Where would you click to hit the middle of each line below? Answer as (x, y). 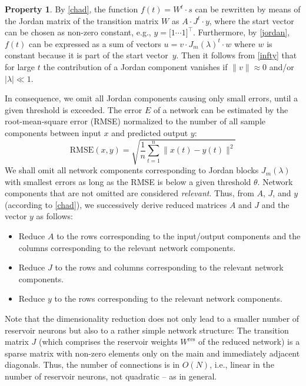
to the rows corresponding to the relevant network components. (168, 298)
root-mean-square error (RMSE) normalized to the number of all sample (135, 121)
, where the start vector (252, 20)
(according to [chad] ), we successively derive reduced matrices (116, 204)
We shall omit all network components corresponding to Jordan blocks (132, 170)
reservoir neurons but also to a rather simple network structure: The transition (147, 330)
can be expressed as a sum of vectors (95, 43)
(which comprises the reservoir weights (108, 342)
